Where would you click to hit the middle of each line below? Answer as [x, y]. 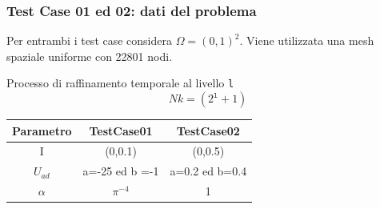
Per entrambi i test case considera [90, 40]
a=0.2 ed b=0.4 [208, 171]
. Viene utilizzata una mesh [307, 40]
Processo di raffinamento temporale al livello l [120, 83]
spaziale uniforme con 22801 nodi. [90, 56]
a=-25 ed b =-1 [121, 171]
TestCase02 [208, 130]
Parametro [42, 130]
